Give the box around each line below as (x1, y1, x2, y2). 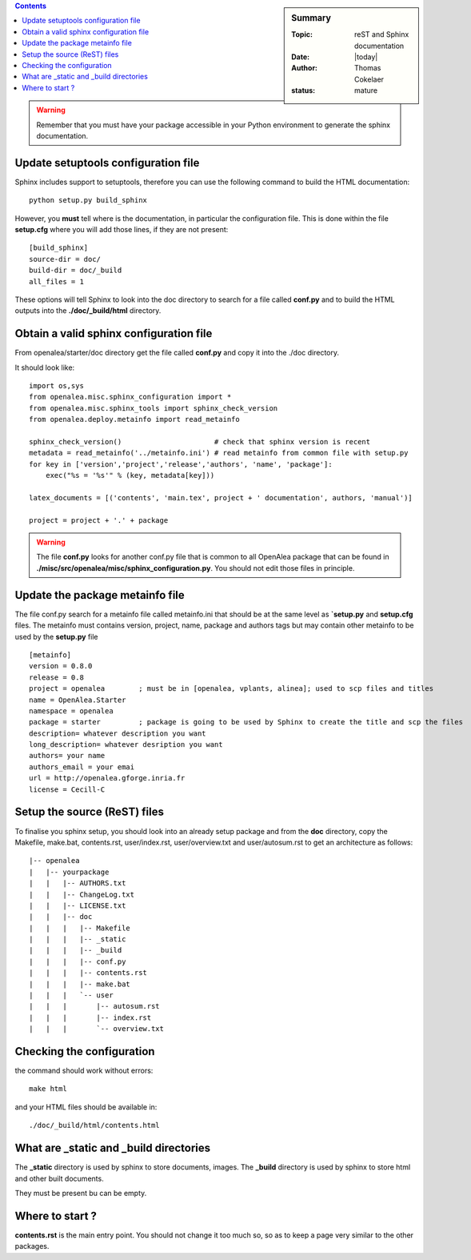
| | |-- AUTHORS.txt (29, 879, 126, 888)
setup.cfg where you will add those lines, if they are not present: (14, 224, 229, 234)
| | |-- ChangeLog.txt (29, 889, 135, 899)
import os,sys (29, 381, 84, 391)
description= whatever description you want (29, 728, 207, 738)
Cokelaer (354, 74, 384, 84)
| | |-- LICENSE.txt (29, 901, 126, 910)
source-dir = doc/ (29, 255, 102, 263)
